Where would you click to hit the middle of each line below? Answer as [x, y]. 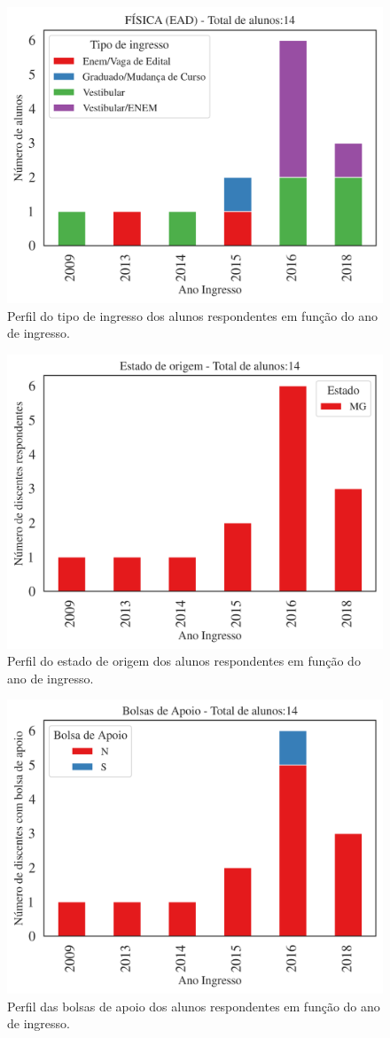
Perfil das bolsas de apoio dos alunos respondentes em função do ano [194, 1006]
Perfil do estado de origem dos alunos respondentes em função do [184, 661]
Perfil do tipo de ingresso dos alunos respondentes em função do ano [193, 315]
